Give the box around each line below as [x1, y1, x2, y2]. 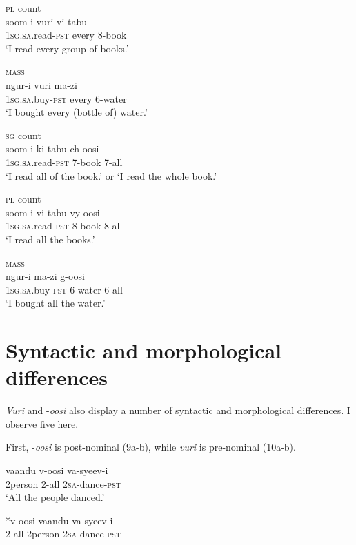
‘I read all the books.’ [6, 232, 95, 246]
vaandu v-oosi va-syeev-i [6, 462, 108, 477]
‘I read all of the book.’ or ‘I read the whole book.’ [6, 168, 217, 183]
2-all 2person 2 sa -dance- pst [6, 526, 121, 541]
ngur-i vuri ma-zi [6, 77, 77, 92]
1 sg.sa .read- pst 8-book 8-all [6, 218, 123, 233]
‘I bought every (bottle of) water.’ [6, 105, 148, 119]
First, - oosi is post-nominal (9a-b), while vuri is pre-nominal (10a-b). [6, 440, 296, 454]
